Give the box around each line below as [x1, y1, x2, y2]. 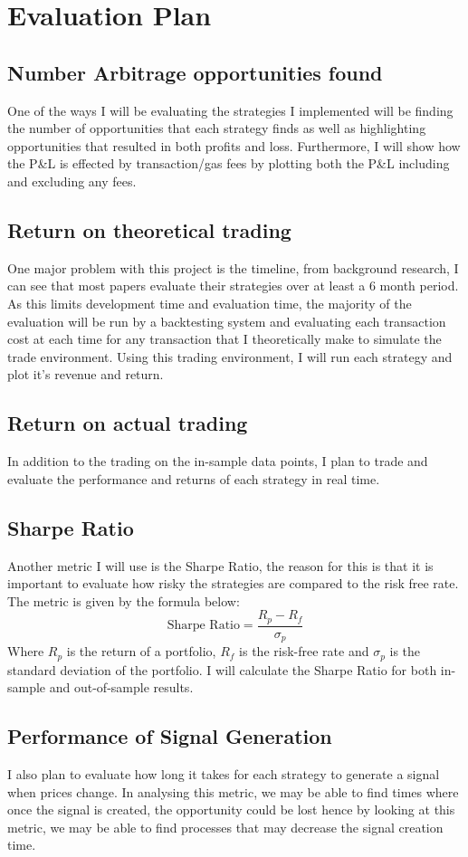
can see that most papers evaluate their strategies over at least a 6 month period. [7, 276, 459, 295]
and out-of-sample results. [49, 678, 194, 697]
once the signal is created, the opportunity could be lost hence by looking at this [7, 800, 455, 819]
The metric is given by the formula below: [7, 591, 240, 610]
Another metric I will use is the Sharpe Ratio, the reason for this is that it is [7, 556, 434, 575]
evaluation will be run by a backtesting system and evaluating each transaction [7, 311, 446, 330]
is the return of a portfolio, [66, 642, 216, 661]
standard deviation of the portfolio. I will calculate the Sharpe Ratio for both [7, 660, 437, 679]
